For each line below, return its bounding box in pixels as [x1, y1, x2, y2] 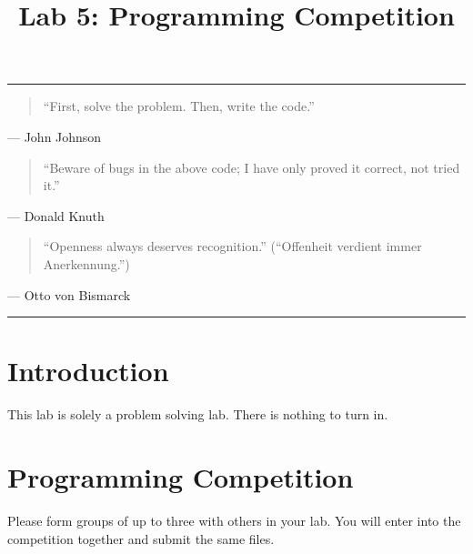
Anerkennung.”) [43, 254, 130, 273]
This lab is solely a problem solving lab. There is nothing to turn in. [7, 405, 388, 424]
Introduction [7, 352, 169, 389]
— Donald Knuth [7, 206, 105, 225]
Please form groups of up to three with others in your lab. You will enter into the [7, 510, 461, 529]
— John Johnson [7, 126, 102, 146]
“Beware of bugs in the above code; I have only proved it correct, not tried [43, 157, 460, 176]
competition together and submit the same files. [7, 529, 275, 548]
